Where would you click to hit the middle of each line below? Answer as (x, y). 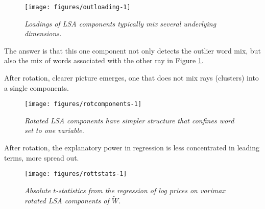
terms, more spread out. (42, 157)
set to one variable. (54, 130)
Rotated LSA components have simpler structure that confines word (129, 120)
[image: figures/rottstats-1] (76, 174)
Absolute (38, 190)
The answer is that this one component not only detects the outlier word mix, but (132, 50)
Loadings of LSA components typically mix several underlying (121, 23)
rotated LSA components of (67, 200)
